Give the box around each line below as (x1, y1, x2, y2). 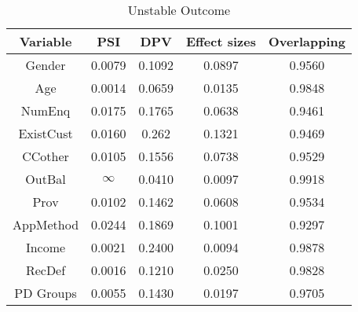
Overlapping (268, 32, 345, 50)
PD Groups (14, 284, 77, 302)
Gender (25, 56, 66, 74)
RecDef (25, 261, 66, 279)
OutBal (25, 170, 66, 188)
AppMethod (13, 215, 79, 233)
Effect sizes (185, 32, 256, 50)
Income (25, 238, 66, 256)
